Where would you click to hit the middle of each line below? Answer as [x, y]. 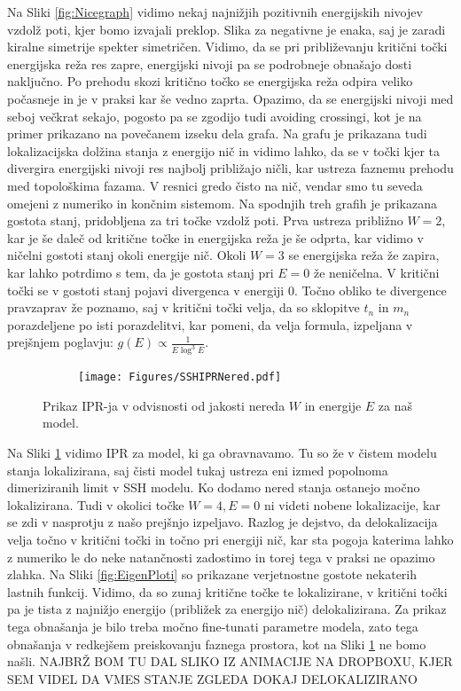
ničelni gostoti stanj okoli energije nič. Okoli [127, 255]
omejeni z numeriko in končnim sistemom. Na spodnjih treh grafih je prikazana [222, 203]
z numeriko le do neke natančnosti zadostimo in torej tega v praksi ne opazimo [221, 557]
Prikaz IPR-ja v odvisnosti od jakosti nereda [164, 405]
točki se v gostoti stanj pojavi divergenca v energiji [146, 290]
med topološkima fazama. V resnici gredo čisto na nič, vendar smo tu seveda [215, 185]
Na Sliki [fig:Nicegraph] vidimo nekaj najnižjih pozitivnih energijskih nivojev [215, 12]
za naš [395, 405]
